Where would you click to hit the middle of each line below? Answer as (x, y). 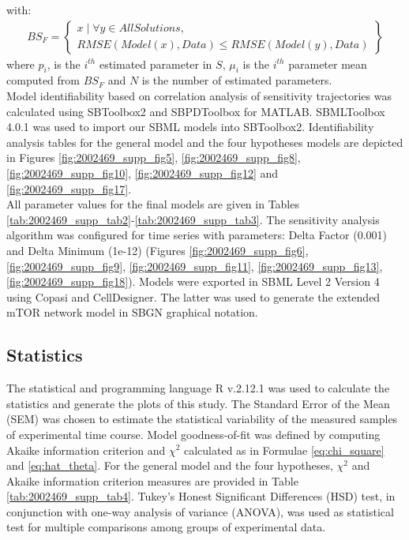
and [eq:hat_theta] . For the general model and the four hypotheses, (170, 465)
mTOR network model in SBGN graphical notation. (132, 312)
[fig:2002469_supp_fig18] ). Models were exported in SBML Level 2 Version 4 (193, 281)
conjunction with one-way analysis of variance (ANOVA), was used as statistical (200, 511)
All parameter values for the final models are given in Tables (153, 204)
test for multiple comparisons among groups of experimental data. (166, 527)
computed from (43, 80)
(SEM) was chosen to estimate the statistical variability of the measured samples (202, 419)
